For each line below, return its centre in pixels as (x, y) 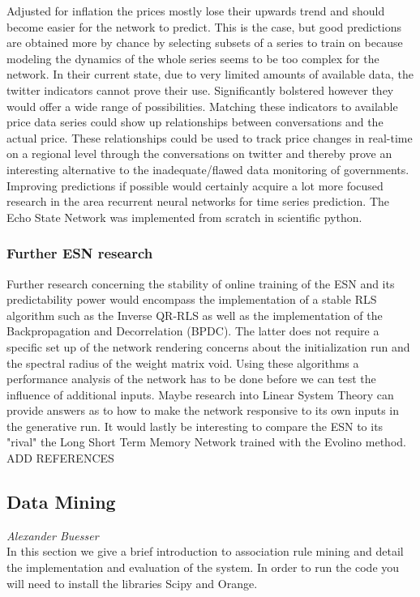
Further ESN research (80, 253)
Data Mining (61, 502)
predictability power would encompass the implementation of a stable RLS (192, 299)
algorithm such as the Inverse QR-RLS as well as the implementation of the (195, 315)
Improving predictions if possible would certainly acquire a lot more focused (195, 185)
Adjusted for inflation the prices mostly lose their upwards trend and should (196, 11)
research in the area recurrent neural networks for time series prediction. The (198, 201)
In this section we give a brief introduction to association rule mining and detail (205, 551)
